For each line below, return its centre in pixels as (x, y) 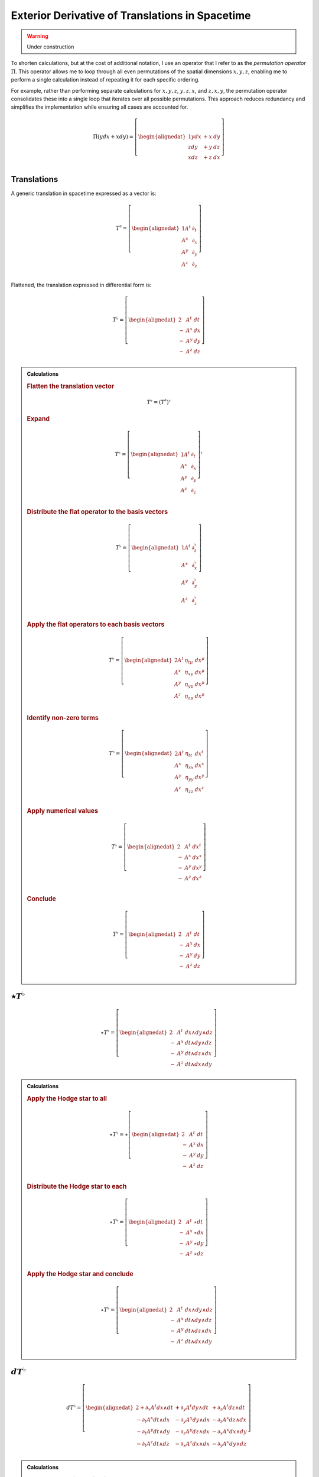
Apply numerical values (63, 811)
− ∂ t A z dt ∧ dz (153, 1444)
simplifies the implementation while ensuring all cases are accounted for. (100, 107)
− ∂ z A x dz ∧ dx (229, 1420)
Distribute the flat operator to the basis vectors (97, 512)
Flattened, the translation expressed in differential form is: (81, 285)
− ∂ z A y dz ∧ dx (192, 1432)
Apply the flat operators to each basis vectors (96, 624)
